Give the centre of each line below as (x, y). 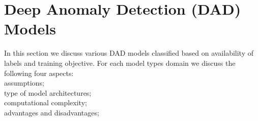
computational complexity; (46, 103)
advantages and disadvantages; (52, 112)
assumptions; (24, 83)
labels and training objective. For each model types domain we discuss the (120, 63)
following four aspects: (39, 73)
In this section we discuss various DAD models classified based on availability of (129, 53)
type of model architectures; (48, 92)
